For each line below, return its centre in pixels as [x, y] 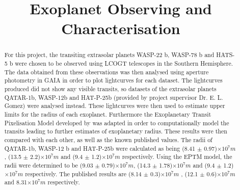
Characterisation [121, 28]
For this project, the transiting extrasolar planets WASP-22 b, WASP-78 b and [109, 55]
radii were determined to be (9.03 [49, 165]
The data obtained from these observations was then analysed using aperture [106, 72]
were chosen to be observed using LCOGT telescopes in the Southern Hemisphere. [124, 63]
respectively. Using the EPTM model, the [177, 157]
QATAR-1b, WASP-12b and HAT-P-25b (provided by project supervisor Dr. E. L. [114, 97]
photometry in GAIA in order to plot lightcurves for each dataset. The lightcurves [113, 80]
